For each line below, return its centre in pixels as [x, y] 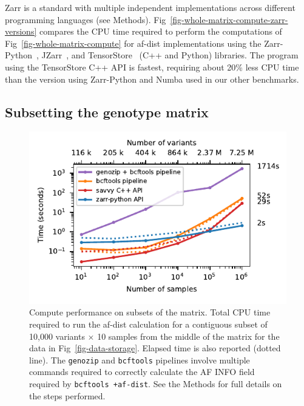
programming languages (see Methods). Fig [86, 19]
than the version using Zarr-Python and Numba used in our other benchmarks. [152, 79]
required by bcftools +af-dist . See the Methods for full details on [156, 384]
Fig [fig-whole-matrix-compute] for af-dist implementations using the [133, 43]
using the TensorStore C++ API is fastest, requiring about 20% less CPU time [152, 67]
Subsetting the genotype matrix [107, 112]
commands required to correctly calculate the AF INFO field [142, 372]
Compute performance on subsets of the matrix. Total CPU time [150, 312]
